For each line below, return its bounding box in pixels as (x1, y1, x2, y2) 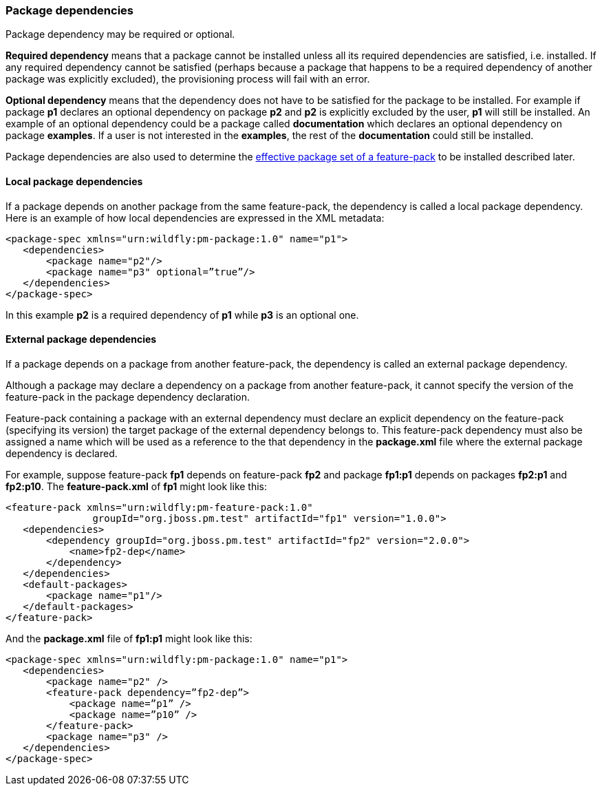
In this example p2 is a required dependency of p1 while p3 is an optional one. (6, 308, 359, 321)
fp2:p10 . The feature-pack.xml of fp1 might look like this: (6, 480, 268, 492)
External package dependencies (6, 333, 157, 346)
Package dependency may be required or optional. (6, 28, 235, 41)
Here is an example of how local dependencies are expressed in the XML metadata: (6, 211, 385, 224)
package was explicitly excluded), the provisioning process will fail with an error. (6, 73, 370, 85)
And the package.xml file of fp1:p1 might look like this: (6, 632, 252, 644)
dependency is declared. (6, 447, 118, 459)
